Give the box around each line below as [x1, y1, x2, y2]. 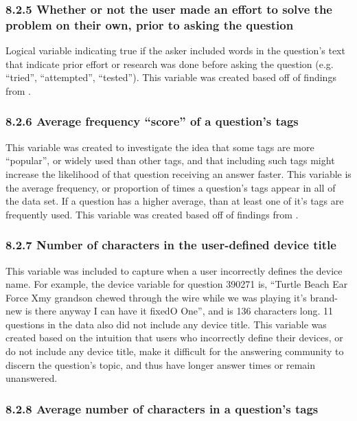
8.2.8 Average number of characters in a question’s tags [5, 400, 319, 417]
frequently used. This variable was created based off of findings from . [5, 207, 299, 221]
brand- [310, 290, 338, 304]
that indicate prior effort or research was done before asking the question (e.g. [5, 56, 334, 71]
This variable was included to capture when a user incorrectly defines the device [5, 263, 343, 277]
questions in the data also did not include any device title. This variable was [5, 317, 327, 331]
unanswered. [5, 371, 58, 385]
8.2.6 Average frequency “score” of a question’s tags [5, 113, 299, 130]
